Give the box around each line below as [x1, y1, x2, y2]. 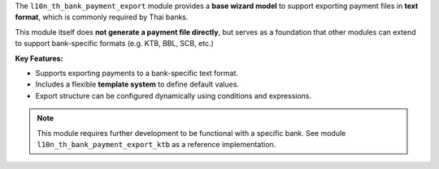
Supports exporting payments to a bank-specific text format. [35, 68, 239, 78]
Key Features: [15, 53, 63, 63]
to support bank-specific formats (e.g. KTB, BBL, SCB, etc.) [15, 39, 215, 49]
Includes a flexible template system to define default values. [35, 79, 240, 89]
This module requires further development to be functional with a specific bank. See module [37, 128, 346, 137]
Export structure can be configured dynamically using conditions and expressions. [35, 91, 312, 100]
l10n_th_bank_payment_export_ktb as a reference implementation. [37, 139, 276, 149]
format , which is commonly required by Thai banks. [15, 12, 189, 22]
